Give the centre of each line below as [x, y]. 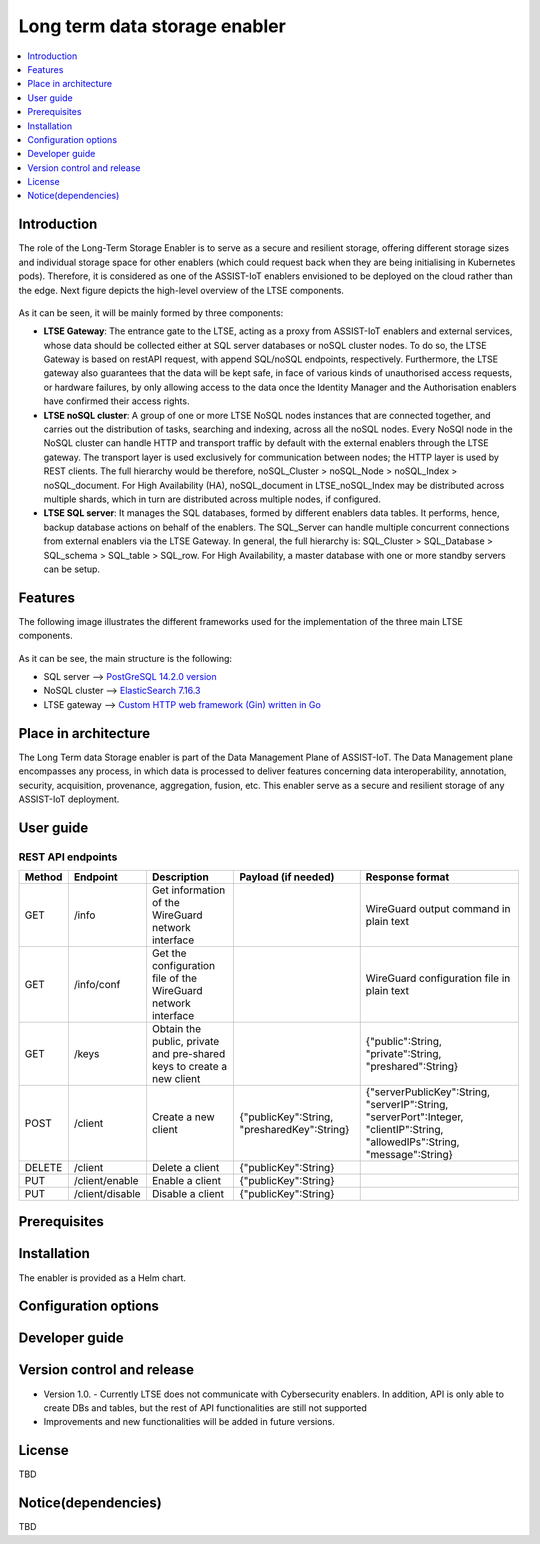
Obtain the [176, 1029]
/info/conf [97, 985]
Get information [188, 890]
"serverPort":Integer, [414, 1117]
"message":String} [409, 1155]
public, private [185, 1042]
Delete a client [185, 1168]
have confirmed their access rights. [116, 401]
